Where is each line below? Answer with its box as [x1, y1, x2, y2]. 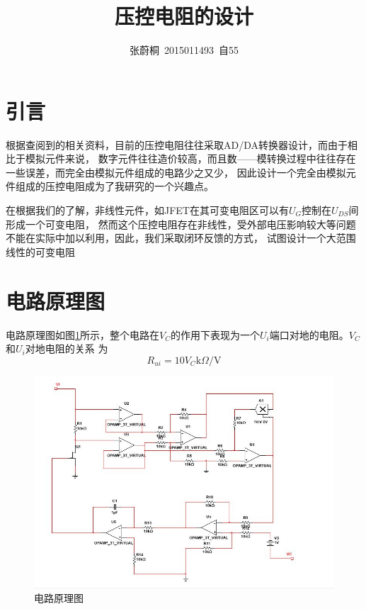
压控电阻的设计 [114, 1, 253, 30]
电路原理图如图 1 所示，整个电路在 [6, 327, 159, 342]
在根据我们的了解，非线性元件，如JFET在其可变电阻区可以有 [6, 203, 289, 218]
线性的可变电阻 [6, 244, 75, 259]
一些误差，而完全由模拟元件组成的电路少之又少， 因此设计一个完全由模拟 [6, 164, 346, 179]
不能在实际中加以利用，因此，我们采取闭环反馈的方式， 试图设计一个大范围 [6, 230, 356, 245]
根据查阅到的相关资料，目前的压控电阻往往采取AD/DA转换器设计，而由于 [6, 137, 348, 152]
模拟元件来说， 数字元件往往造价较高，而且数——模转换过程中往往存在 [25, 151, 356, 166]
